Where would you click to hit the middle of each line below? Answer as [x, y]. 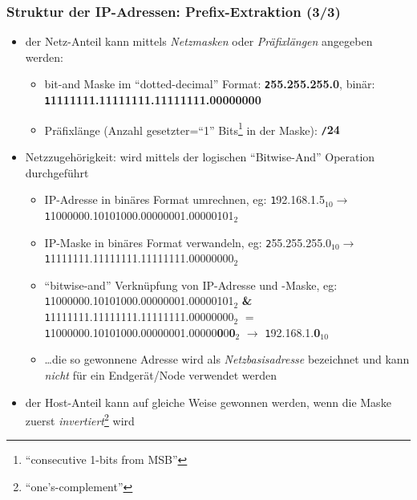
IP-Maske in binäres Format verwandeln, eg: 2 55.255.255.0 [188, 242]
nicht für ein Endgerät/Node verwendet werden [160, 375]
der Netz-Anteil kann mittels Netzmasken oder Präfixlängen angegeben [199, 41]
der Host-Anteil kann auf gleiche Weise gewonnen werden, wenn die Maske [208, 402]
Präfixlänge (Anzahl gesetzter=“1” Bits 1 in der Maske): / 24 [192, 128]
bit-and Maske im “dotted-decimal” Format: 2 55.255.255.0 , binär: [210, 84]
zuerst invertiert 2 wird [80, 419]
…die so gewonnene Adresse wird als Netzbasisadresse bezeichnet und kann [227, 359]
